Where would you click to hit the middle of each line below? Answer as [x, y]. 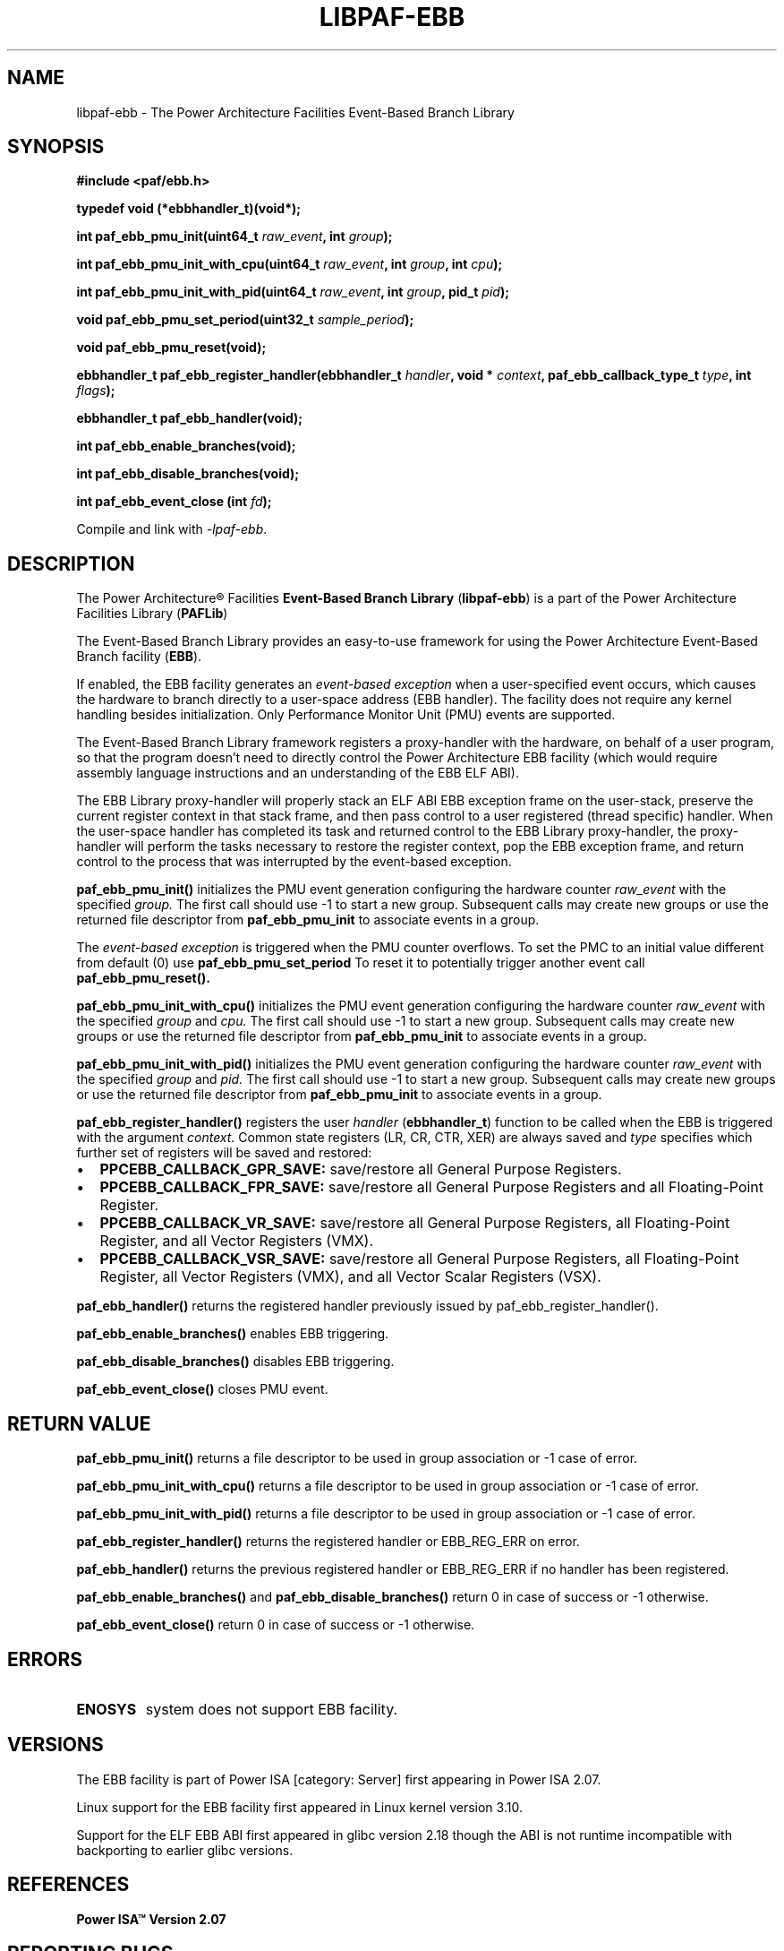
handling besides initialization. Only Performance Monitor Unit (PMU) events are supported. [346, 715]
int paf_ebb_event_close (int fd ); [174, 502]
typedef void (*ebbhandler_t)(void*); [189, 209]
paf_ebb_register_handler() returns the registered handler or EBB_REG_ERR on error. [328, 1542]
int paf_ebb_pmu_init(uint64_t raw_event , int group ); [234, 236]
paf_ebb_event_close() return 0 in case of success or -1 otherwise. [276, 1625]
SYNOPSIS [56, 147]
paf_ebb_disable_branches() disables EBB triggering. [235, 1362]
